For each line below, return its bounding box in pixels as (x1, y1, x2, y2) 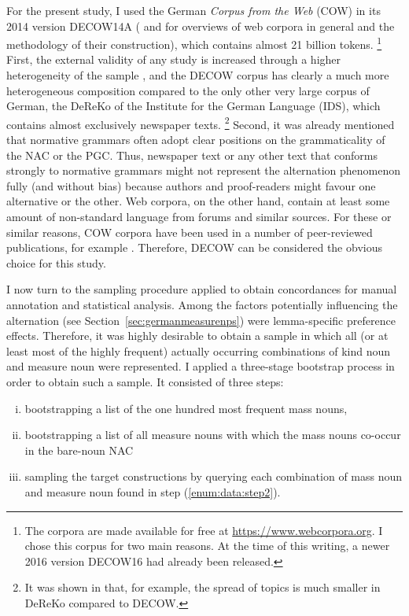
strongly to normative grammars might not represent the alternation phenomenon (6, 162, 401, 179)
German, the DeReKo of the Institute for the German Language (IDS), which (6, 98, 381, 114)
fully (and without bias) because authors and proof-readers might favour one (6, 177, 376, 194)
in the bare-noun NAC (24, 441, 134, 458)
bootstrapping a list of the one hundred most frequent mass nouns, (24, 400, 348, 416)
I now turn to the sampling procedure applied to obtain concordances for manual (6, 281, 397, 297)
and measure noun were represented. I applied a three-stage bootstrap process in (6, 358, 395, 374)
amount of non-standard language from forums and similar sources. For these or (6, 208, 392, 225)
